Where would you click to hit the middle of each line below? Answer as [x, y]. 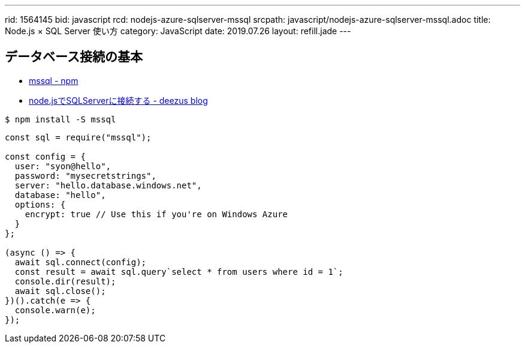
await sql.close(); [60, 291]
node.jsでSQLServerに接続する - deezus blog [118, 100]
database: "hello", [60, 195]
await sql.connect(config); [81, 262]
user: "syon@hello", [63, 166]
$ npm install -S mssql [61, 119]
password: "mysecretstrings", [85, 175]
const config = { [45, 156]
